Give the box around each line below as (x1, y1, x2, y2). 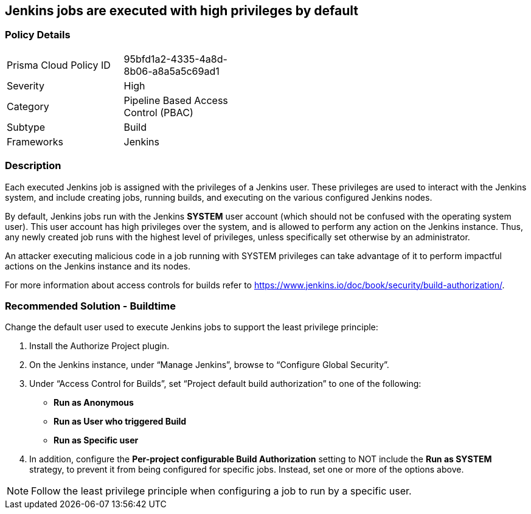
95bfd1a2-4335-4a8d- (123, 52, 227, 65)
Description (5, 159, 61, 172)
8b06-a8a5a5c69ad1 (123, 64, 220, 77)
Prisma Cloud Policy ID (7, 58, 111, 71)
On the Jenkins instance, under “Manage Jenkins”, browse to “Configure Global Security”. (29, 359, 389, 370)
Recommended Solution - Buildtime (5, 299, 176, 312)
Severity (7, 79, 44, 92)
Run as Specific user (54, 435, 139, 446)
